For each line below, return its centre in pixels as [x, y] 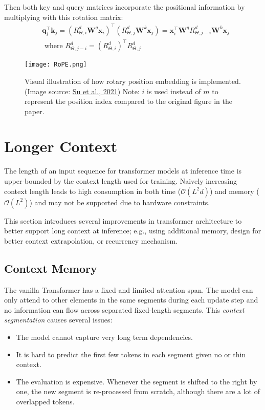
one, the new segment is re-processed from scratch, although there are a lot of [138, 391]
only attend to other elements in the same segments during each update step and [131, 300]
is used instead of [174, 91]
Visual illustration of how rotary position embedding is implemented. [133, 81]
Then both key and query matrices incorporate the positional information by [125, 7]
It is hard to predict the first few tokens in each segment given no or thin [131, 354]
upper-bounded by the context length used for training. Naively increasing [120, 181]
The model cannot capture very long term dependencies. [104, 337]
